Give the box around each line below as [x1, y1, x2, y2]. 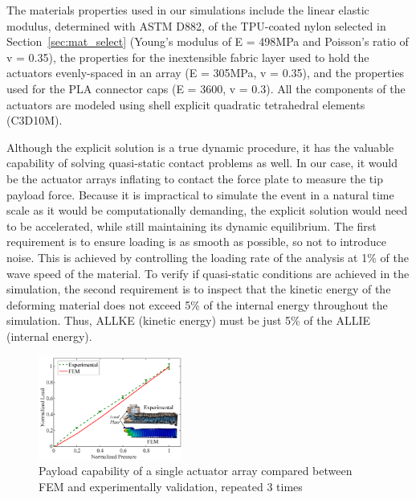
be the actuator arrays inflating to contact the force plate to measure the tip [6, 170, 383, 186]
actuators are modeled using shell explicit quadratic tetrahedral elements [6, 96, 365, 113]
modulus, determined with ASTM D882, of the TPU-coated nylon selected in [6, 17, 386, 34]
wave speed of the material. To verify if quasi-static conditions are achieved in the [6, 264, 410, 281]
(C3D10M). [6, 112, 63, 129]
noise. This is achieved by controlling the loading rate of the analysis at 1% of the [6, 248, 409, 265]
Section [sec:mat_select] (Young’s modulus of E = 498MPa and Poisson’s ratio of [6, 33, 409, 50]
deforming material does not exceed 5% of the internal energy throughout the [6, 296, 388, 313]
